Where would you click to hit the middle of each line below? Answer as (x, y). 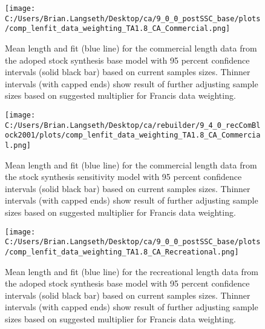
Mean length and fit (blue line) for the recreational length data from (132, 271)
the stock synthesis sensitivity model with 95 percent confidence (123, 177)
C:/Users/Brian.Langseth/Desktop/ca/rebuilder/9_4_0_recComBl (133, 125)
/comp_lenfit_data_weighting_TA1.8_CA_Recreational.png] (122, 252)
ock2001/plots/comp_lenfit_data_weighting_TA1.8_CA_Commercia (133, 135)
